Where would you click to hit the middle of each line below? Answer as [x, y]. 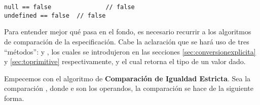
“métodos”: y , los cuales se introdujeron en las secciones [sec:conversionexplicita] [130, 51]
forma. [14, 98]
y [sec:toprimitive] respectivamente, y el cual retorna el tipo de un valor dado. [125, 61]
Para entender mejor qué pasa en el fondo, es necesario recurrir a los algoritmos [128, 32]
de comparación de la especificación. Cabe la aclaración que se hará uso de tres [127, 41]
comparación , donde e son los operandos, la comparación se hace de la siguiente [129, 88]
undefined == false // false [55, 15]
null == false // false [69, 7]
